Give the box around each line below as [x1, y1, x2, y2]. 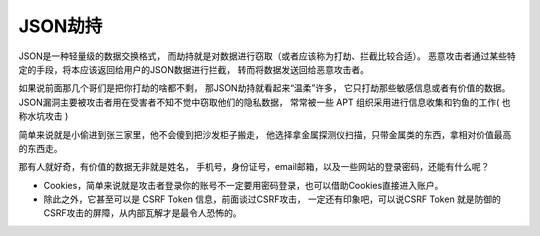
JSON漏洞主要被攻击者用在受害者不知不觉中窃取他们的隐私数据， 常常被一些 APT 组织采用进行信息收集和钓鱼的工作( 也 [18, 96, 511, 108]
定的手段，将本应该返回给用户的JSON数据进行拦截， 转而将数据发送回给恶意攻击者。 [18, 63, 370, 75]
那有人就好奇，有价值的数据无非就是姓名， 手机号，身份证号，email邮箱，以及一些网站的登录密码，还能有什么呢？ [18, 161, 490, 173]
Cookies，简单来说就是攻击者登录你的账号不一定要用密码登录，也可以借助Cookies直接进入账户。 [43, 179, 444, 191]
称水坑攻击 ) [18, 110, 69, 122]
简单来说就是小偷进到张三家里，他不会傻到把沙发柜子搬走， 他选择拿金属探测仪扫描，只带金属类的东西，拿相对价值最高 [18, 128, 512, 140]
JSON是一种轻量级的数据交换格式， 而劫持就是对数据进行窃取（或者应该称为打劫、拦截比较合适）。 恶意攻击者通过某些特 [18, 50, 517, 62]
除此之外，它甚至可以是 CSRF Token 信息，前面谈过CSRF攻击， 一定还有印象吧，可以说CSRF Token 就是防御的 [43, 193, 502, 205]
